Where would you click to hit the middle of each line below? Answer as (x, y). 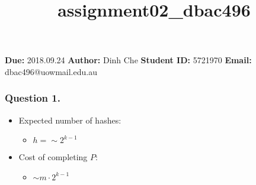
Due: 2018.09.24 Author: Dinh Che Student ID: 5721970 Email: (128, 60)
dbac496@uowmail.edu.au (51, 71)
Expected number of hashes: (70, 120)
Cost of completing (53, 157)
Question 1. (33, 98)
